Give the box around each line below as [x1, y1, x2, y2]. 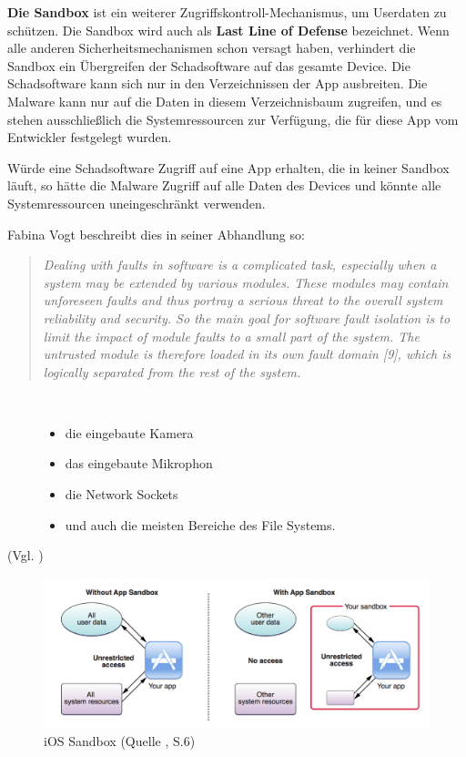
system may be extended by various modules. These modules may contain [43, 272, 449, 292]
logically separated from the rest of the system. [43, 362, 301, 381]
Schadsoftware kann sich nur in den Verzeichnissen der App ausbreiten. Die [7, 74, 428, 93]
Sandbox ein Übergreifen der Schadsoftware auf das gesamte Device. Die [7, 56, 410, 75]
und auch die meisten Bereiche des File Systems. [65, 515, 336, 534]
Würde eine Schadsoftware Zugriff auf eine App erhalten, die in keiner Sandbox [7, 158, 450, 177]
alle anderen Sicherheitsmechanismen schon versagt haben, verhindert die [7, 38, 416, 57]
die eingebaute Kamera [65, 423, 194, 442]
